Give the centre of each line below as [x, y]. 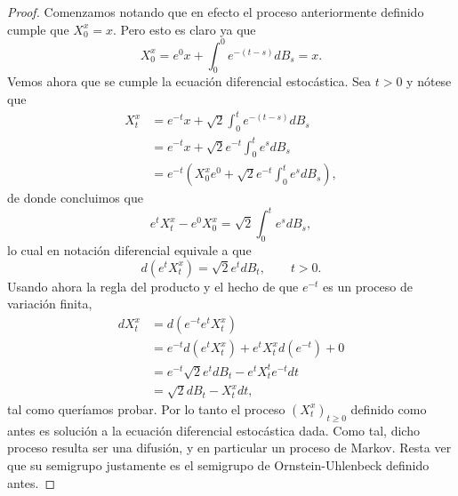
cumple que [38, 29]
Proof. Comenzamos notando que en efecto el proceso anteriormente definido [216, 12]
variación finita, [50, 304]
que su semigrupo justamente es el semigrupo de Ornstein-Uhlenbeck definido [218, 464]
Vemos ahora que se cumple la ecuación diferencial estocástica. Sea [189, 81]
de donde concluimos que [75, 198]
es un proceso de [368, 286]
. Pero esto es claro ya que [184, 29]
